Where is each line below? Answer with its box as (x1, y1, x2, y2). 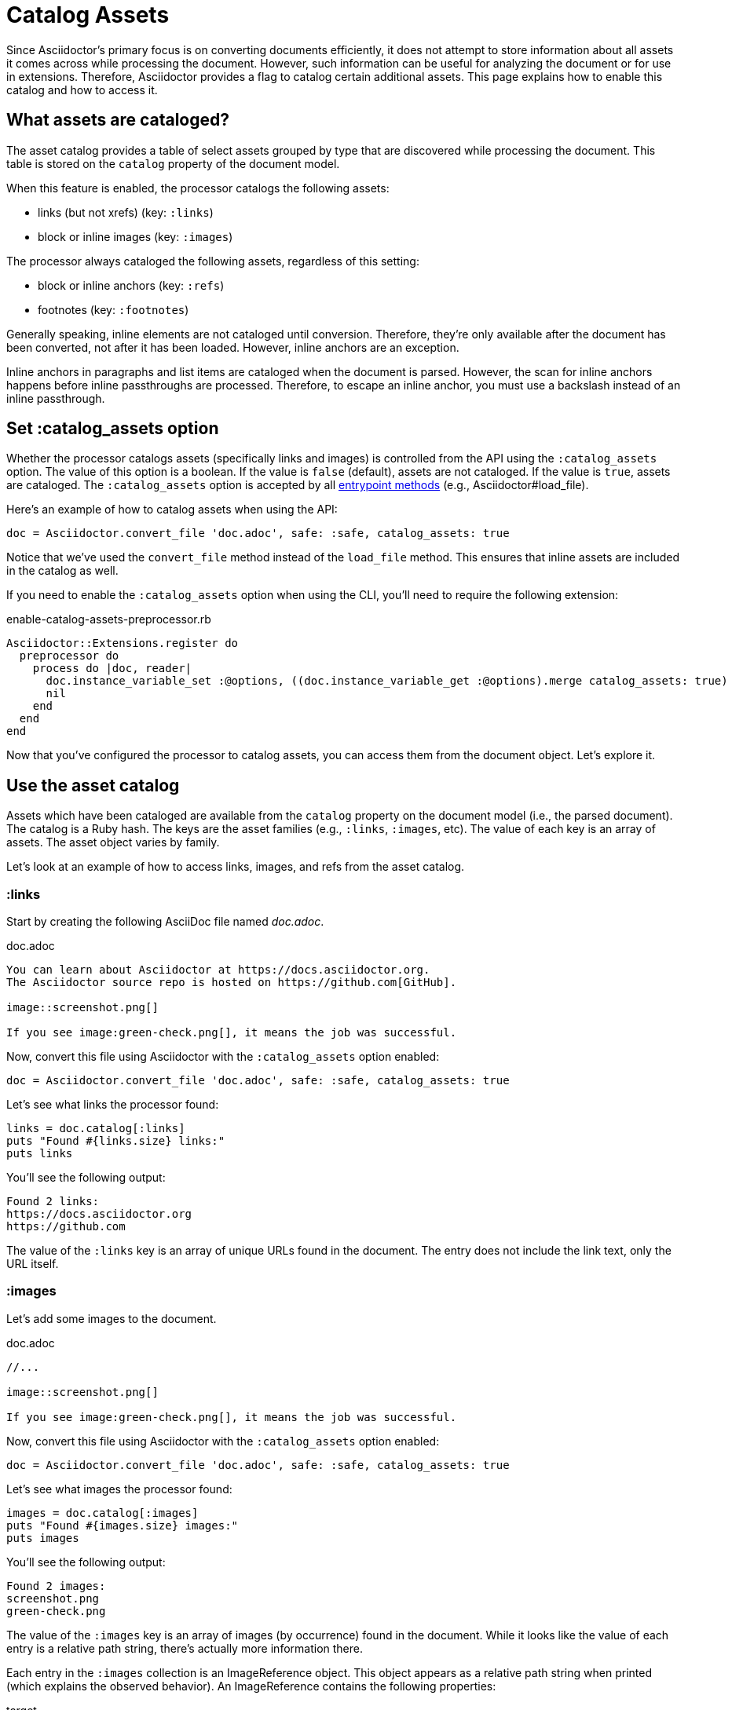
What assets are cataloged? (6, 110, 230, 130)
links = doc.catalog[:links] (6, 1122, 185, 1135)
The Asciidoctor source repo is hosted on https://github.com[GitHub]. (6, 976, 457, 989)
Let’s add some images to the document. (6, 1311, 217, 1325)
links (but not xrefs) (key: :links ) (38, 205, 214, 219)
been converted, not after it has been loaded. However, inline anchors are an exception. (6, 340, 459, 354)
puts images (6, 1531, 79, 1544)
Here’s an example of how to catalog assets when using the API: (6, 502, 338, 517)
